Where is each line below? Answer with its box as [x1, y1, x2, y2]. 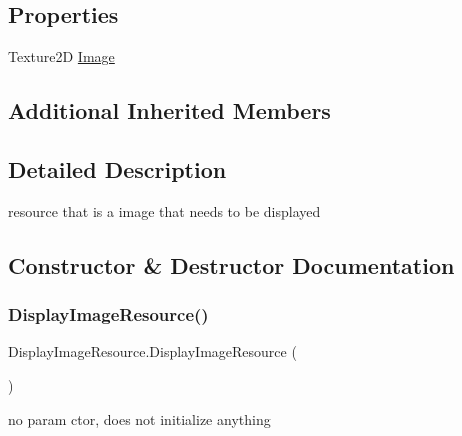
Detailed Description [8, 153, 227, 184]
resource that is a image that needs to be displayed [8, 200, 321, 221]
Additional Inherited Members [8, 95, 331, 126]
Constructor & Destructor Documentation [8, 249, 455, 280]
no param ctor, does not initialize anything [8, 408, 271, 429]
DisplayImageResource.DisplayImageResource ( [8, 341, 297, 362]
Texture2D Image [8, 46, 115, 67]
